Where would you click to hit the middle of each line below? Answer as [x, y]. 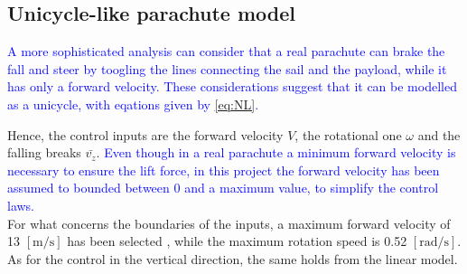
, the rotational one [348, 134]
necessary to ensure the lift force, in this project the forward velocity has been [224, 170]
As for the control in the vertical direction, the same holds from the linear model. [233, 258]
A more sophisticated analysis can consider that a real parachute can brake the [226, 51]
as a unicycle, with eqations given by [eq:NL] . [133, 104]
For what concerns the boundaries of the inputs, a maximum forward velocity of [229, 223]
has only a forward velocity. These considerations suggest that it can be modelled [232, 86]
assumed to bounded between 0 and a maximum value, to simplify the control [223, 188]
